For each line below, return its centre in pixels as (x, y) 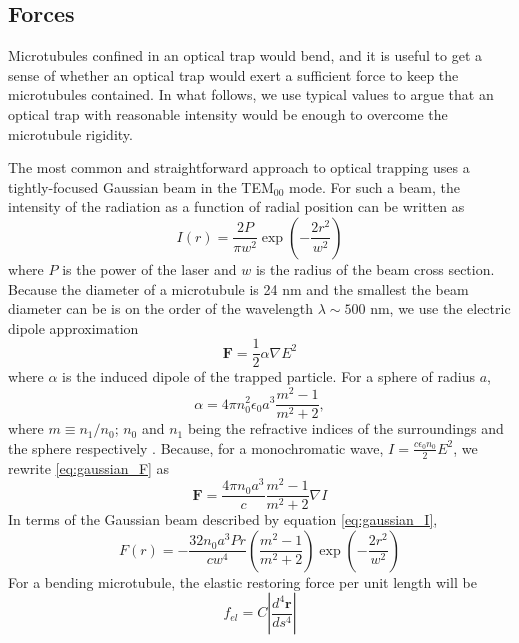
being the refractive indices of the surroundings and (345, 428)
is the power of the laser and (149, 268)
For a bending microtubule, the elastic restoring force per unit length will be (242, 581)
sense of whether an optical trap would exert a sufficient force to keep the (233, 74)
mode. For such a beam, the (375, 186)
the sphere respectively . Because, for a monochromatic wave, (196, 447)
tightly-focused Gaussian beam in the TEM (141, 186)
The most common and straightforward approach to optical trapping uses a (239, 167)
